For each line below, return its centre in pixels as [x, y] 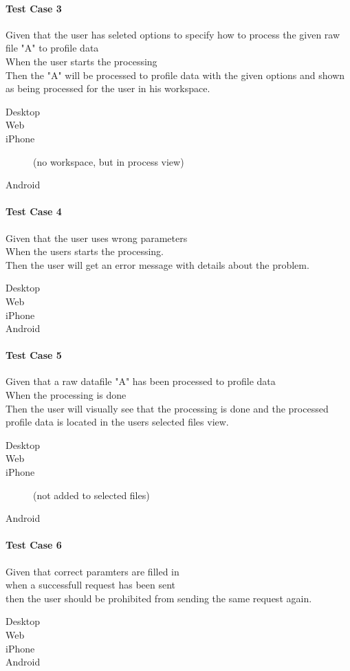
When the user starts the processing [81, 61]
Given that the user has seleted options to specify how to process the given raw [173, 34]
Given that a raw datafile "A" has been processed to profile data [141, 381]
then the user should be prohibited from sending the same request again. [159, 598]
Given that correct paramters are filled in [92, 571]
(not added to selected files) [91, 495]
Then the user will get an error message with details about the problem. [157, 264]
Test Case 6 [34, 545]
